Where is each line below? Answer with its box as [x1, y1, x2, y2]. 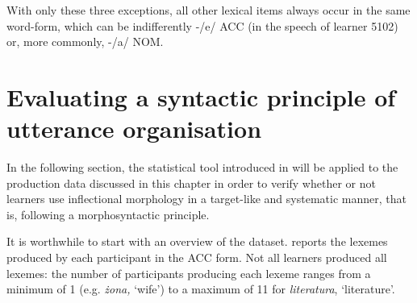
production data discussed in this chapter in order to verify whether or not [6, 174, 376, 191]
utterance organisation [6, 112, 262, 145]
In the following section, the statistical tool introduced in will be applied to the [6, 159, 398, 176]
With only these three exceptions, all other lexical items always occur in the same [6, 2, 411, 18]
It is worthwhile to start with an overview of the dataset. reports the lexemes [6, 233, 388, 250]
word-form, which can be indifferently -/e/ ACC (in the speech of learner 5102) [6, 17, 398, 34]
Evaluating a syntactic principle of [6, 80, 396, 113]
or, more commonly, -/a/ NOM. [6, 33, 164, 50]
